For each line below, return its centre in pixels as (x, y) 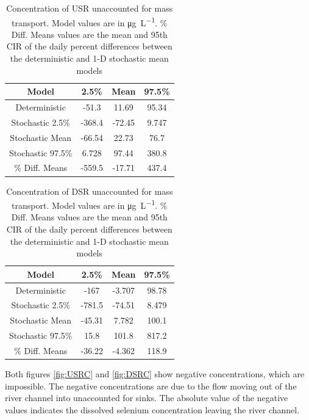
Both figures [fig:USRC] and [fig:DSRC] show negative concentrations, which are (155, 374)
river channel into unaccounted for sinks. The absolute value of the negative (147, 398)
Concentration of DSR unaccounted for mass (90, 191)
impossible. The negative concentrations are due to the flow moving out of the (151, 386)
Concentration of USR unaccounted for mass (90, 8)
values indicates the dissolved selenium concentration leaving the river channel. (152, 409)
